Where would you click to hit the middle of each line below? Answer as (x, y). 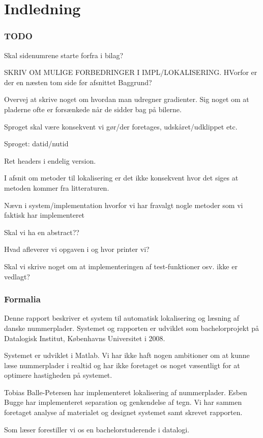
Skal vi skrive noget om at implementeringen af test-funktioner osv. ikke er (121, 266)
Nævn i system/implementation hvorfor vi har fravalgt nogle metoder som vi (124, 205)
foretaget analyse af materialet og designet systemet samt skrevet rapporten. (123, 412)
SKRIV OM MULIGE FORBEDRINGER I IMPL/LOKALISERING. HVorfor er (131, 72)
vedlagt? (17, 276)
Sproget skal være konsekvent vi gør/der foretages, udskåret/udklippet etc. (121, 126)
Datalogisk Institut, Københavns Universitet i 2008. (85, 338)
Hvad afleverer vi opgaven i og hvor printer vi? (77, 249)
